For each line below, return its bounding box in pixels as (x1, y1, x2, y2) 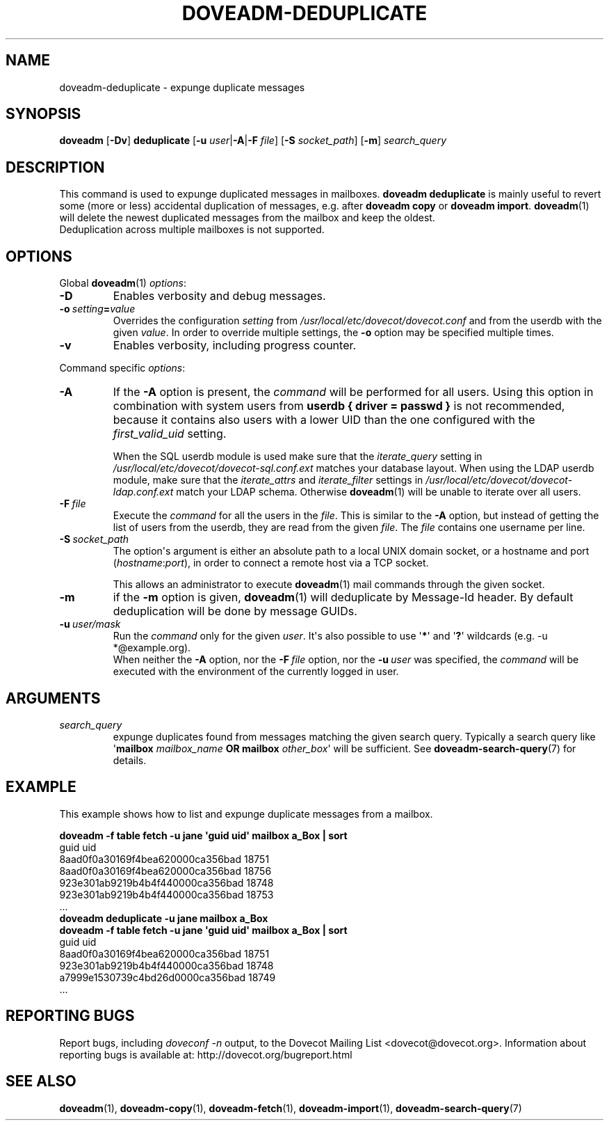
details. (113, 754, 147, 766)
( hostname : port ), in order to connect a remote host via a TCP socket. (113, 557, 429, 569)
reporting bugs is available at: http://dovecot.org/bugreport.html (59, 1048, 352, 1061)
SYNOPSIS (6, 105, 81, 123)
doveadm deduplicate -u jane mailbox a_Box (59, 912, 268, 924)
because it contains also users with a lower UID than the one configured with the (113, 413, 535, 427)
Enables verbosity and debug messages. (113, 289, 326, 303)
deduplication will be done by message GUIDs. (113, 604, 357, 619)
